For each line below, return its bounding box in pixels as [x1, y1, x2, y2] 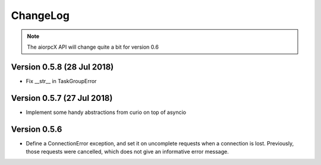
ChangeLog [11, 9, 70, 22]
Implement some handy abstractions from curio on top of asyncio [26, 109, 187, 116]
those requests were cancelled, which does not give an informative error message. [26, 148, 229, 156]
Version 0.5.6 [11, 124, 62, 134]
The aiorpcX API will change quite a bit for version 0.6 [27, 43, 159, 50]
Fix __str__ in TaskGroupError [26, 77, 97, 84]
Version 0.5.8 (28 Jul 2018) [11, 62, 114, 72]
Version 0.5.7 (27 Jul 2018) [11, 93, 113, 103]
